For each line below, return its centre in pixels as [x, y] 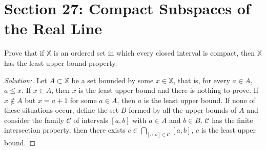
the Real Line [53, 28]
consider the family [34, 120]
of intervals [91, 120]
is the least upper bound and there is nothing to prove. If [169, 90]
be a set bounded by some [112, 80]
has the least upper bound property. [61, 62]
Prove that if [24, 53]
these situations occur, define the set [62, 110]
